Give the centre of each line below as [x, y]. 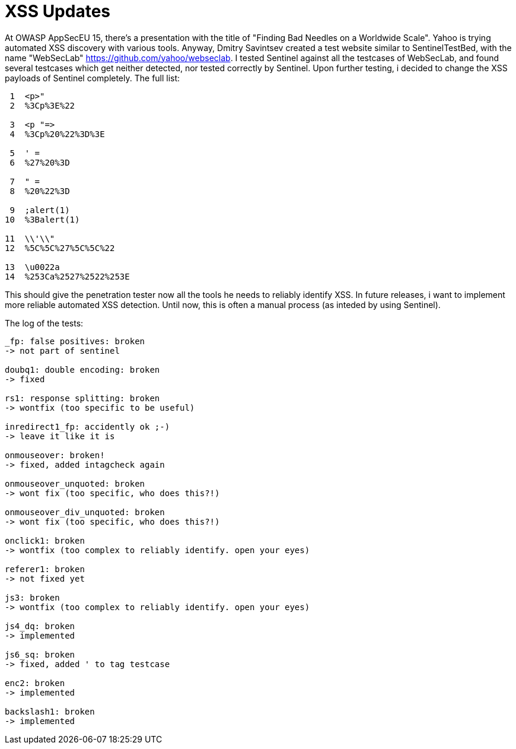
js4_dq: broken [40, 626]
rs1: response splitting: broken [82, 398]
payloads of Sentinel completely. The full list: [93, 78]
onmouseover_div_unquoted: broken [85, 512]
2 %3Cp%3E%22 [42, 105]
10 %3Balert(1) [42, 219]
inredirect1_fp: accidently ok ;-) [87, 426]
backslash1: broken [50, 711]
